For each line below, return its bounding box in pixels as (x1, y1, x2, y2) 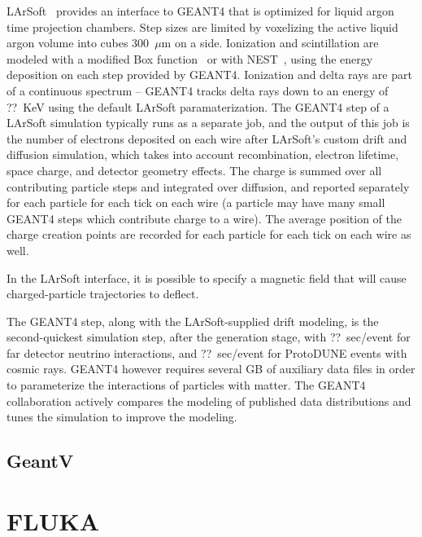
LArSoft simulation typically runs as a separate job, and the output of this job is (7, 114, 410, 131)
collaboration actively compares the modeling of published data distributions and (7, 392, 411, 409)
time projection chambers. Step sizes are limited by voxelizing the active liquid (7, 18, 398, 35)
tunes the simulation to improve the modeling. (7, 408, 237, 425)
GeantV (7, 448, 74, 473)
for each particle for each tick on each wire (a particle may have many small (7, 194, 385, 211)
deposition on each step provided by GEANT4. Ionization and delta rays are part (7, 66, 412, 83)
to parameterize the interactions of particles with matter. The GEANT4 (7, 376, 366, 394)
